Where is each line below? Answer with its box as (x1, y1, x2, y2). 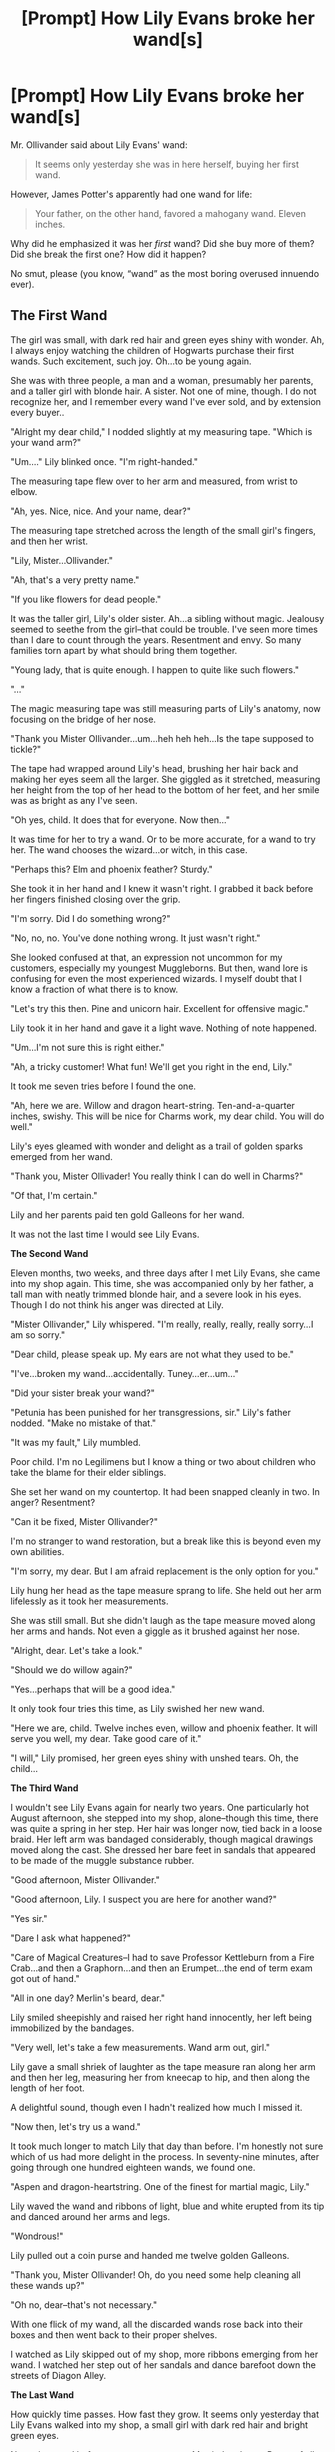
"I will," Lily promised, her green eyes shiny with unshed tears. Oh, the (10, 1752, 299, 1764)
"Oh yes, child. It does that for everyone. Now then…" (10, 813, 231, 826)
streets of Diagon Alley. (10, 2369, 107, 2381)
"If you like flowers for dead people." (10, 593, 162, 605)
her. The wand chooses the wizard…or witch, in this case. (10, 843, 248, 856)
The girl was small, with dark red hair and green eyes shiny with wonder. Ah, (10, 333, 325, 346)
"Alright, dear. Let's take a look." (10, 1644, 143, 1656)
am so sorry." (10, 1328, 66, 1341)
